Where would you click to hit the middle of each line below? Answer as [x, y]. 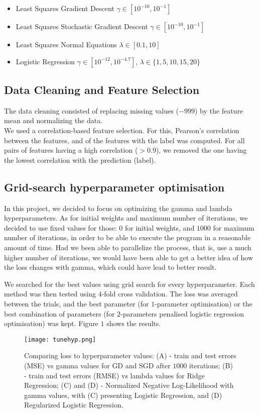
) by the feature [219, 110]
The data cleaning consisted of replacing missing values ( [92, 110]
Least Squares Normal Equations [66, 44]
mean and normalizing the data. [53, 120]
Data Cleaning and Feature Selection [102, 89]
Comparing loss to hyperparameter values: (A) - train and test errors [130, 355]
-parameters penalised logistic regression [182, 313]
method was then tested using [50, 294]
